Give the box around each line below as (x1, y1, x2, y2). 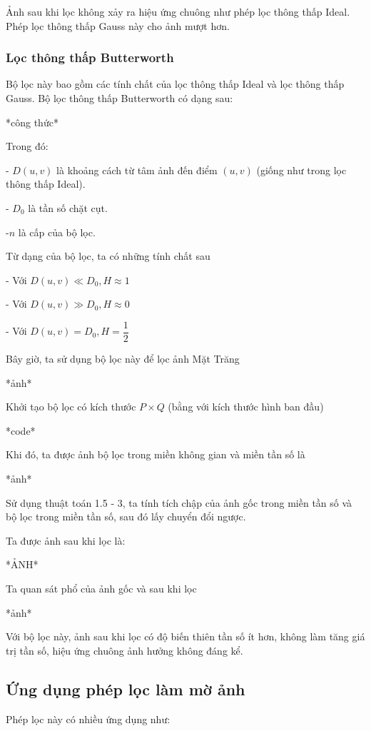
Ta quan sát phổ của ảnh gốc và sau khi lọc (6, 580, 197, 595)
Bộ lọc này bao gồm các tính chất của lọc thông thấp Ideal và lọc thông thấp (6, 76, 345, 91)
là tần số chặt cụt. (28, 200, 108, 215)
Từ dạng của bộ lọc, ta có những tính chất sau (6, 248, 210, 263)
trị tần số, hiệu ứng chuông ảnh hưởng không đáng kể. (6, 642, 243, 657)
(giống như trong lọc (256, 162, 347, 177)
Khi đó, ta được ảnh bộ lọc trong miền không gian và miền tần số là (6, 447, 305, 462)
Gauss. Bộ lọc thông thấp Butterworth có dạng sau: (6, 91, 233, 105)
